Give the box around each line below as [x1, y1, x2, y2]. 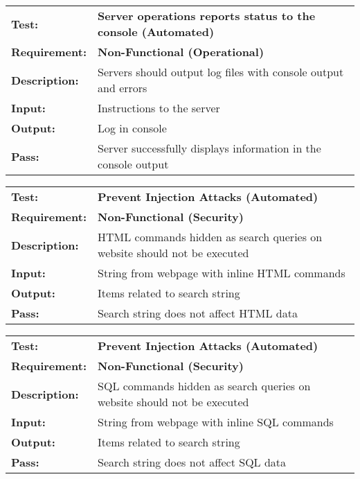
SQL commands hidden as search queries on [98, 378, 311, 394]
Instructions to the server [98, 100, 220, 116]
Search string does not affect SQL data [98, 454, 287, 470]
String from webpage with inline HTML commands [98, 265, 345, 281]
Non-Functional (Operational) [98, 44, 264, 60]
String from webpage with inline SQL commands [98, 414, 334, 430]
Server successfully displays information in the [98, 140, 321, 156]
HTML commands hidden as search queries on [98, 229, 323, 245]
